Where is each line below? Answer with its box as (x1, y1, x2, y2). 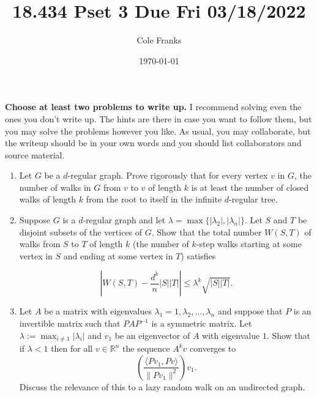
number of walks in (19, 180, 91, 193)
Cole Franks (136, 34, 182, 46)
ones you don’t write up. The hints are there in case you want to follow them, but (5, 112, 312, 125)
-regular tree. (229, 193, 278, 206)
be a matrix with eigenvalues (44, 305, 152, 317)
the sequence (122, 342, 170, 355)
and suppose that (217, 305, 283, 317)
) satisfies (181, 249, 216, 262)
